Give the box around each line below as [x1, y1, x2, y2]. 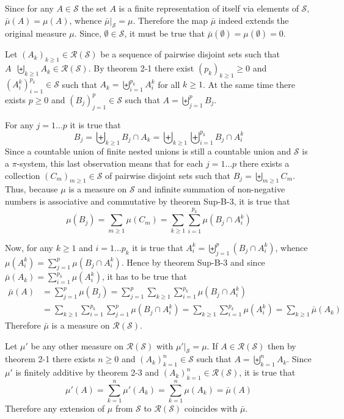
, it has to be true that [101, 270, 187, 283]
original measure [5, 27, 67, 40]
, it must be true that [124, 27, 205, 40]
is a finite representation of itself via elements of [119, 2, 299, 14]
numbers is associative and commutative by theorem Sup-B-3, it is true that [5, 195, 290, 208]
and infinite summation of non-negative [137, 183, 285, 195]
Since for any [5, 2, 54, 14]
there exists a [239, 157, 290, 170]
